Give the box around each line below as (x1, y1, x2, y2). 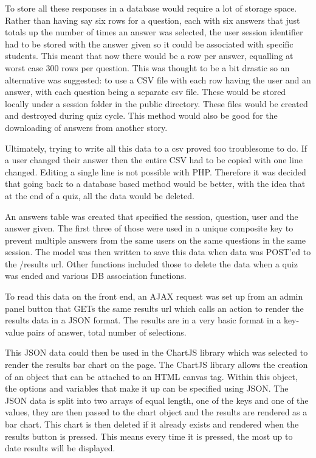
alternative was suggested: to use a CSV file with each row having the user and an (5, 73, 311, 86)
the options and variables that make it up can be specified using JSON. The (5, 382, 289, 395)
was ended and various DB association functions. (5, 269, 187, 282)
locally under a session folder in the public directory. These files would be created (5, 97, 308, 110)
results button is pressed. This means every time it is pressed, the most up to (5, 429, 293, 442)
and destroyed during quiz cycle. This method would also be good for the (5, 109, 278, 122)
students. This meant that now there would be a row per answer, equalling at (5, 49, 294, 62)
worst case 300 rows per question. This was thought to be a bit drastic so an (5, 61, 290, 74)
